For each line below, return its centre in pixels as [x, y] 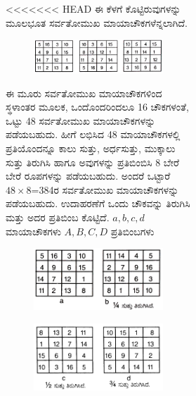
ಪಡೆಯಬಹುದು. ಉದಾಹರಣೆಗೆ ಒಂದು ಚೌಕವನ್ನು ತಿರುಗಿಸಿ [98, 203]
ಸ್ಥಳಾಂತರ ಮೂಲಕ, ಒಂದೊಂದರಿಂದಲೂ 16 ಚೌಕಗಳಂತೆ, [97, 107]
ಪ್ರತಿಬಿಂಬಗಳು [132, 231]
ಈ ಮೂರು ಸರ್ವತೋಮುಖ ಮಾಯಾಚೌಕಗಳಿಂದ [84, 93]
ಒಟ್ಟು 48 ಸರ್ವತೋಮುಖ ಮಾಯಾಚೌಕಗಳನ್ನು [81, 120]
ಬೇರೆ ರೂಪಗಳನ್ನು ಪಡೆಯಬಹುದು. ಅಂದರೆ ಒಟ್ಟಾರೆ [88, 176]
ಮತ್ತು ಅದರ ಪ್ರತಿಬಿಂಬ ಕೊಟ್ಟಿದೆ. [58, 217]
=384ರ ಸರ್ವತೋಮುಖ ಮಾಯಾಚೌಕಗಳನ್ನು [105, 189]
